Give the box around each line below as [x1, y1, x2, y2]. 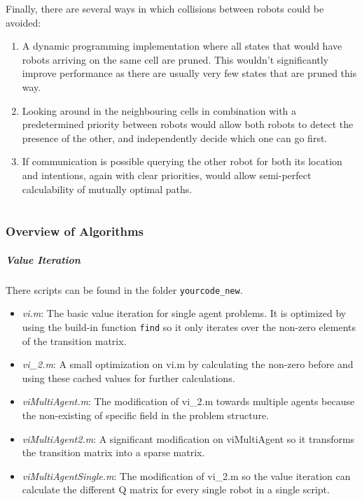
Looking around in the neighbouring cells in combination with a [22, 103, 297, 118]
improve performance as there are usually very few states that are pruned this [22, 66, 357, 80]
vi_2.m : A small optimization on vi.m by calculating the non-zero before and [22, 357, 354, 372]
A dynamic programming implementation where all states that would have [22, 38, 342, 53]
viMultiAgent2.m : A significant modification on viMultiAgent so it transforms [22, 431, 355, 446]
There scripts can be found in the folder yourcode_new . [6, 282, 243, 297]
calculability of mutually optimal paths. [22, 181, 193, 196]
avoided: [6, 15, 41, 29]
